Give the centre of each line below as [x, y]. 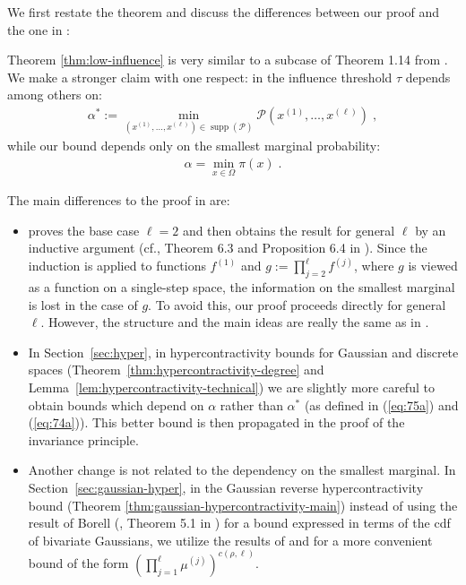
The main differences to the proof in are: [119, 200]
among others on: [55, 95]
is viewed [433, 266]
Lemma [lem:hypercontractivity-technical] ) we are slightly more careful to [231, 387]
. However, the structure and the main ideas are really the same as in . [235, 322]
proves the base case [84, 230]
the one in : [39, 29]
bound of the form [78, 563]
